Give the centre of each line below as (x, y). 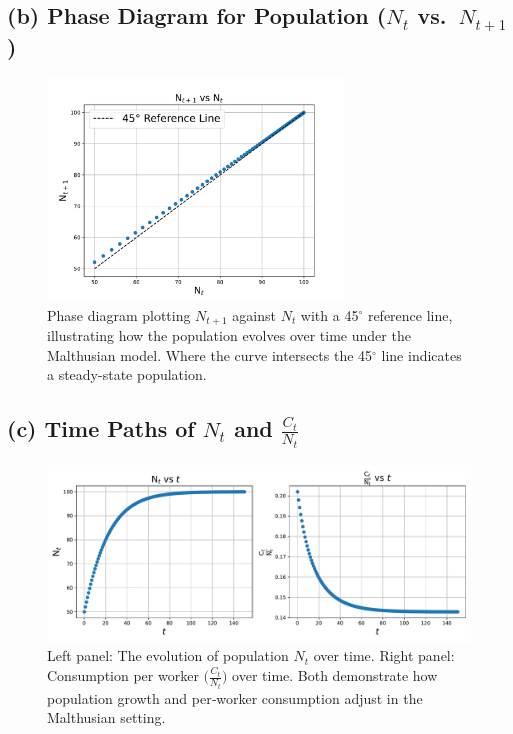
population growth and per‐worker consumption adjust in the (235, 697)
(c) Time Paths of (101, 428)
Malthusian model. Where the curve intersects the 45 (210, 354)
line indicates (421, 354)
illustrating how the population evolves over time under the (229, 335)
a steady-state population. (127, 374)
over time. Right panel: (384, 655)
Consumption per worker (123, 675)
